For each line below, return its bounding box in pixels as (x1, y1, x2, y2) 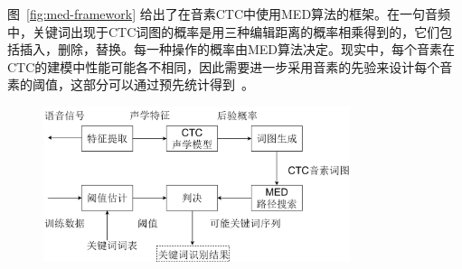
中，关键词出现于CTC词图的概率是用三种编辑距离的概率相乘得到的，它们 (7, 22, 440, 41)
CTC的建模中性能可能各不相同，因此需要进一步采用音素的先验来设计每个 (7, 57, 440, 76)
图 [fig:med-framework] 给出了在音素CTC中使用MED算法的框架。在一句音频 (7, 5, 451, 23)
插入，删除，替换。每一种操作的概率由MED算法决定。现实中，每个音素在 (19, 40, 456, 59)
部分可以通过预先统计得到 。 (82, 75, 254, 94)
